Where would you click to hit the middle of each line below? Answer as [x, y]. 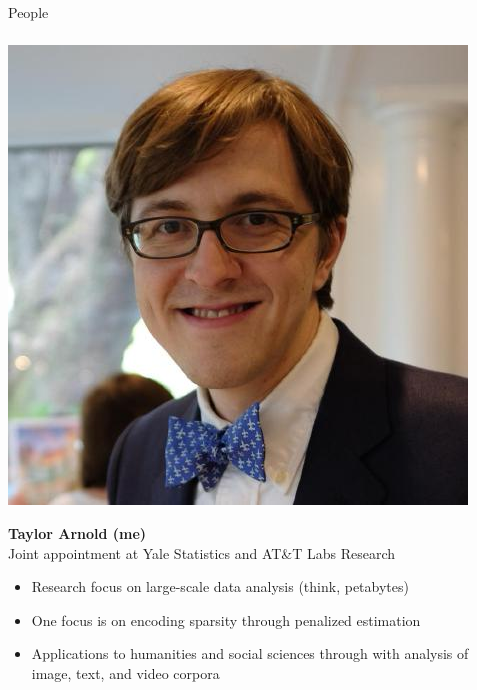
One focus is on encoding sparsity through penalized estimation [226, 619]
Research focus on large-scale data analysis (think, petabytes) [220, 586]
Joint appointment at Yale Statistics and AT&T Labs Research [202, 552]
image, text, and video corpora [125, 673]
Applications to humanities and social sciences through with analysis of [250, 653]
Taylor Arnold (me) [77, 533]
